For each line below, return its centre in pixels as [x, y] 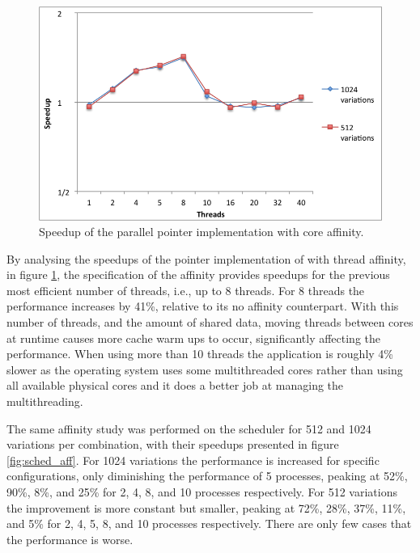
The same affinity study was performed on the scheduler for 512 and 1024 [189, 428]
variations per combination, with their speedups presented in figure [173, 444]
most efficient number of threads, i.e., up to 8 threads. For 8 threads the [186, 290]
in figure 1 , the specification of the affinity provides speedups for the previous [198, 274]
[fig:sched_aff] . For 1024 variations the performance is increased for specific [193, 460]
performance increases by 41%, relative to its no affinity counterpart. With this [203, 306]
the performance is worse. [70, 539]
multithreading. [45, 401]
